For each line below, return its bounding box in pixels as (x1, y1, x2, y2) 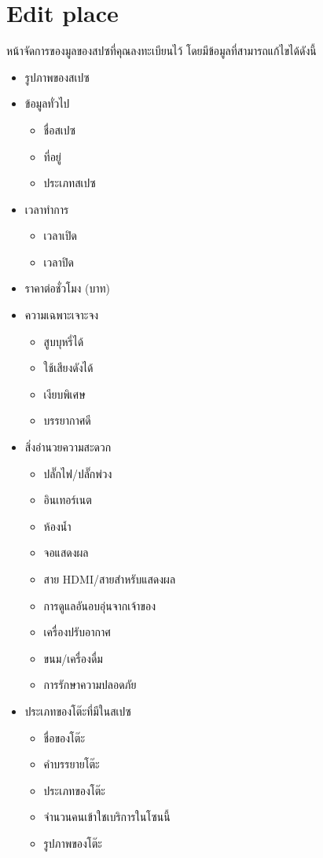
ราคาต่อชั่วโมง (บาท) (24, 280, 111, 296)
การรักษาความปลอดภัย (43, 676, 137, 693)
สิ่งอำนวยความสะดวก (24, 439, 112, 455)
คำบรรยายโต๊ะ (43, 756, 100, 772)
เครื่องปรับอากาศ (43, 624, 111, 640)
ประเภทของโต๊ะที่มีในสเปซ (24, 702, 131, 719)
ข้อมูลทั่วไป (24, 95, 70, 112)
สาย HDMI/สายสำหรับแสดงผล (43, 571, 176, 587)
